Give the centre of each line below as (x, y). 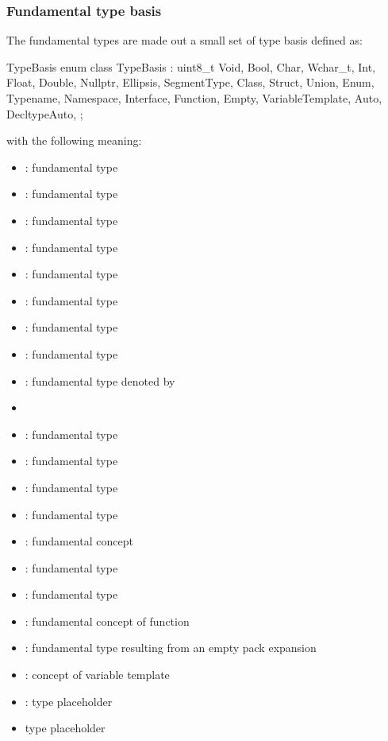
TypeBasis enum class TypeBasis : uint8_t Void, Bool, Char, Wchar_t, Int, (191, 66)
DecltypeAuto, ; (45, 113)
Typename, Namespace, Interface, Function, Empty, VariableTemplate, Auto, (194, 98)
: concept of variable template (97, 675)
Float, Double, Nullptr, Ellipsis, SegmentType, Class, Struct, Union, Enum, (190, 82)
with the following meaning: (74, 140)
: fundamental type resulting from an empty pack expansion (171, 648)
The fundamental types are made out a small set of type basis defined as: (184, 40)
